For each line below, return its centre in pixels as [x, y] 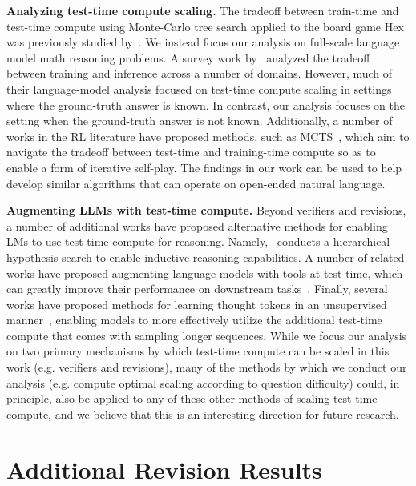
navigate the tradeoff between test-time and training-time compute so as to [191, 152]
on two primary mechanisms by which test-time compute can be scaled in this [198, 351]
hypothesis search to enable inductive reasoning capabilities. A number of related [206, 257]
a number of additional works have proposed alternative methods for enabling [197, 225]
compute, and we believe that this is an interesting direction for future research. [203, 414]
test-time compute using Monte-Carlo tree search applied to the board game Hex [205, 26]
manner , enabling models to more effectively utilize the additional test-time [194, 320]
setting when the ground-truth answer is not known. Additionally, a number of [200, 120]
